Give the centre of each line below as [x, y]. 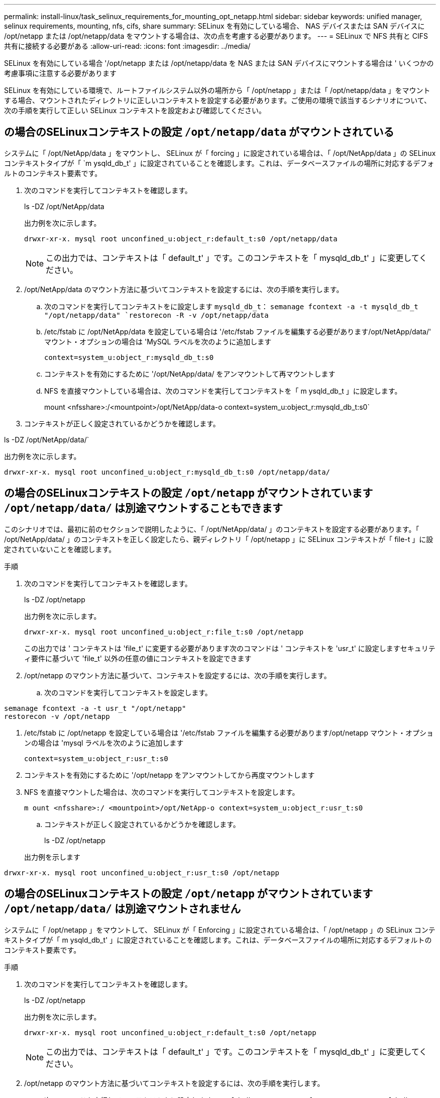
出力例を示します [52, 857]
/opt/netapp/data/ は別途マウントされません [123, 909]
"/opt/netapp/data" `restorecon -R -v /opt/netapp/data [156, 315]
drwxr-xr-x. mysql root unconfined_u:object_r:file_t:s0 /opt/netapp [164, 632]
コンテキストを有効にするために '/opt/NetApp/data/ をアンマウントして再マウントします [190, 374]
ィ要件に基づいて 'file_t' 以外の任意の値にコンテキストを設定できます [138, 658]
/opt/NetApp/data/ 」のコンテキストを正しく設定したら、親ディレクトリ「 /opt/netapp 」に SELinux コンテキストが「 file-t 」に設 [219, 539]
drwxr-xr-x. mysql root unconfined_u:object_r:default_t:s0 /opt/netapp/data [181, 239]
